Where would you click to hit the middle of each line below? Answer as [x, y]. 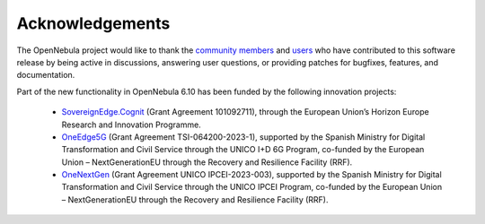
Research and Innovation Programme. [131, 125]
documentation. [46, 75]
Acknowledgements [93, 23]
